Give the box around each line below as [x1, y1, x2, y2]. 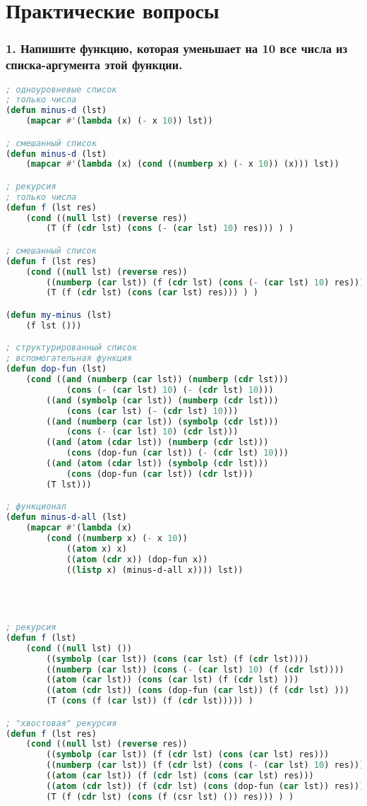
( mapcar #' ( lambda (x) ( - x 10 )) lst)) [25, 116, 213, 126]
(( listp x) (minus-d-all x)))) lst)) [66, 564, 243, 575]
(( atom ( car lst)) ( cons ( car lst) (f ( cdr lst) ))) [46, 675, 299, 685]
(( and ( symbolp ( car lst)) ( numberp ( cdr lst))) [46, 395, 279, 405]
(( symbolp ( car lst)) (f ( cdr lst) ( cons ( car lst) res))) [46, 749, 330, 760]
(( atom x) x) [66, 543, 127, 554]
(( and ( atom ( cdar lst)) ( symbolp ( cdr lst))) [46, 458, 269, 469]
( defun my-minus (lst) [6, 310, 112, 321]
